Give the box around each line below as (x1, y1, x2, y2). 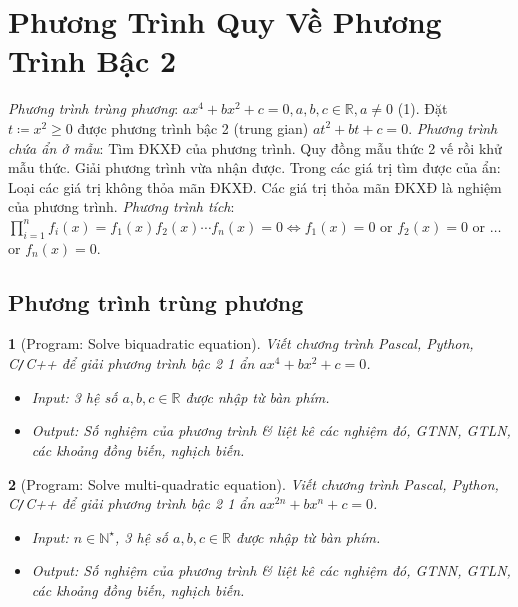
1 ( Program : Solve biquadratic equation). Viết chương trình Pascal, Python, (8, 333, 474, 354)
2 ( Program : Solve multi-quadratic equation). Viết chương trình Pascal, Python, (8, 473, 499, 494)
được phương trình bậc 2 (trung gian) (77, 117, 309, 138)
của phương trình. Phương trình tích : (8, 196, 235, 217)
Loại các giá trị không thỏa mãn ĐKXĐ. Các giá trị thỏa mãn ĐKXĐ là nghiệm (8, 176, 502, 197)
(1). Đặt (397, 98, 448, 119)
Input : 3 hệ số (31, 386, 118, 407)
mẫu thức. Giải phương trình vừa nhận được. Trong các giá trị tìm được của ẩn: (8, 157, 501, 178)
